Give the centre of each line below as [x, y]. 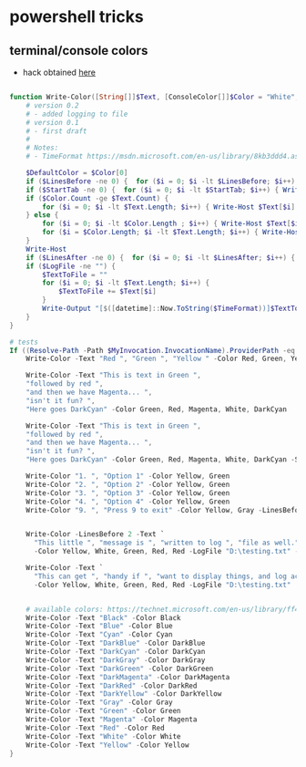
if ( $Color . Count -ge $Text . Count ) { [97, 198]
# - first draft [57, 131]
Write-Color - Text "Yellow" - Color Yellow [107, 745]
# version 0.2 [52, 105]
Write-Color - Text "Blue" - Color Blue [99, 627]
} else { [42, 215]
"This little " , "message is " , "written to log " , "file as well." [166, 543]
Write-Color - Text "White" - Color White [103, 736]
